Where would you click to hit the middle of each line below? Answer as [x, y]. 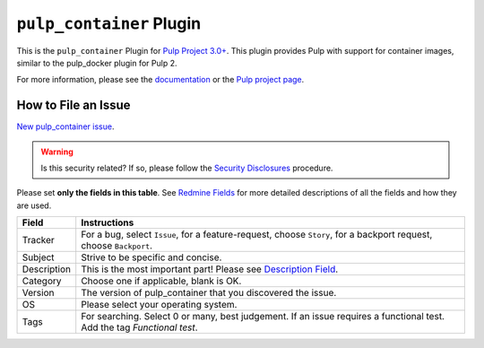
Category [42, 281]
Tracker [39, 240]
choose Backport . [117, 246]
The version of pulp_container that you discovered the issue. [209, 293]
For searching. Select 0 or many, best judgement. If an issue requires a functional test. [263, 317]
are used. [34, 205]
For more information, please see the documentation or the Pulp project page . [160, 80]
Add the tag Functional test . [139, 327]
